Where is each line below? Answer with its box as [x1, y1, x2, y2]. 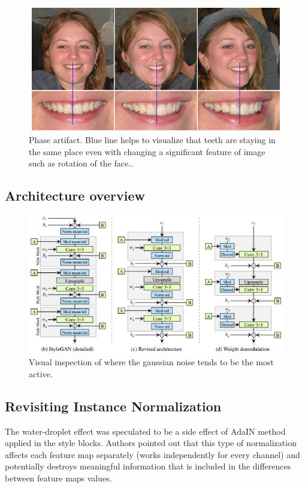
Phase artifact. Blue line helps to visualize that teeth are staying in [29, 134, 276, 146]
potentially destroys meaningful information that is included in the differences [5, 460, 291, 472]
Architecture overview [5, 186, 145, 205]
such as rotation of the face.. [29, 157, 134, 169]
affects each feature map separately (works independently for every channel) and [5, 448, 300, 460]
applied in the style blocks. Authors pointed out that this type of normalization [5, 437, 297, 449]
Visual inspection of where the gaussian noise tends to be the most [29, 356, 274, 368]
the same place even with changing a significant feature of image [29, 145, 265, 157]
